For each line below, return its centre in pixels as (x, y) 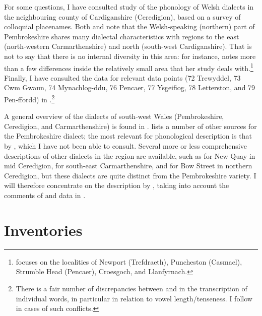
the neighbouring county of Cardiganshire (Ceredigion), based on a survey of (122, 16)
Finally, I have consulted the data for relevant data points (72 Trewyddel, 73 (122, 77)
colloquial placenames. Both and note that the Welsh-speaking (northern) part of (129, 26)
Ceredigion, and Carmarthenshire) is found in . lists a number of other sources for (130, 126)
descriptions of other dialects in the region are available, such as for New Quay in (130, 155)
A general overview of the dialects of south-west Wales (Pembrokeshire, (114, 116)
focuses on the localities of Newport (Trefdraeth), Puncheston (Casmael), (129, 261)
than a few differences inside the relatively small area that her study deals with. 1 (129, 67)
